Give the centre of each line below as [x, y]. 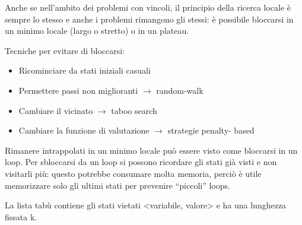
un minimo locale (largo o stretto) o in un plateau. [97, 31]
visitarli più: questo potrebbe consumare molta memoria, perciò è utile [133, 173]
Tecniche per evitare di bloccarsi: [65, 50]
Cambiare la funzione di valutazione [84, 130]
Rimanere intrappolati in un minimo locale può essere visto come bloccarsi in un [151, 150]
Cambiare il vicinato [56, 110]
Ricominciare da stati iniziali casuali [85, 70]
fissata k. [21, 216]
